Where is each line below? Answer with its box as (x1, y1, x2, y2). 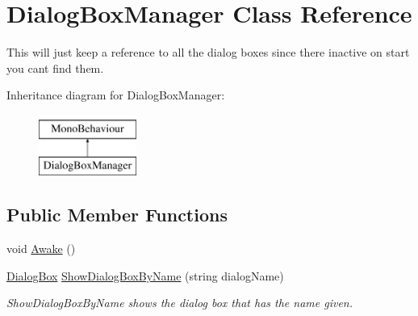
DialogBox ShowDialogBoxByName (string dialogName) (6, 267, 284, 284)
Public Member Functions (6, 202, 228, 227)
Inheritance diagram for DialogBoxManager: (6, 86, 225, 103)
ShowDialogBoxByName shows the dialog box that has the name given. (6, 294, 353, 311)
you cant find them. (6, 59, 104, 76)
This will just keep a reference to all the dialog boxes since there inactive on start (6, 44, 410, 61)
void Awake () (6, 240, 76, 257)
